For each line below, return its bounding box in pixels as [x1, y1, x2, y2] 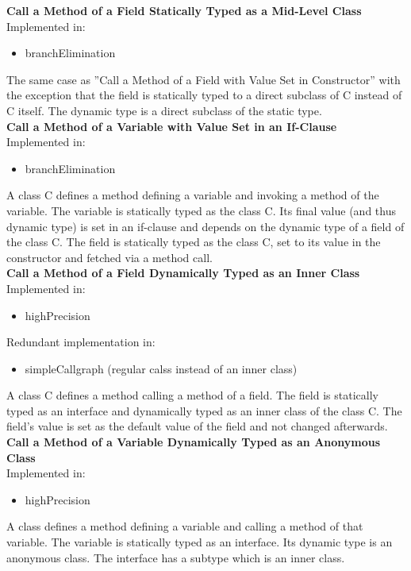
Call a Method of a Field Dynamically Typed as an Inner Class [6, 264, 360, 281]
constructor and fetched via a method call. [6, 249, 213, 265]
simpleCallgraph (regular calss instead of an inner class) [25, 360, 298, 376]
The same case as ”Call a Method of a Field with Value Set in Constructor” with [6, 71, 401, 87]
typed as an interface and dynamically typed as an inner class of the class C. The [6, 402, 402, 419]
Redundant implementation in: [6, 334, 156, 350]
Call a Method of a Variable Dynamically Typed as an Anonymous [6, 434, 381, 450]
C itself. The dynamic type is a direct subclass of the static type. [6, 102, 322, 118]
